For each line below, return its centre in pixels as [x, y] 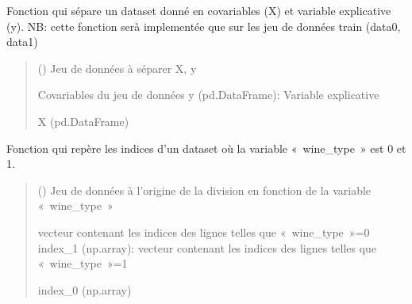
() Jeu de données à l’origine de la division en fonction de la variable [204, 190]
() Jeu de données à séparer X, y [117, 68]
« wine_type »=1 [83, 263]
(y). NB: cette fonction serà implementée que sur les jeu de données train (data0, [204, 26]
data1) [22, 42]
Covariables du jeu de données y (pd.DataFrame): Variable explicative [208, 95]
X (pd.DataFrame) [83, 121]
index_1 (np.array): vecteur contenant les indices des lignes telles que [207, 247]
